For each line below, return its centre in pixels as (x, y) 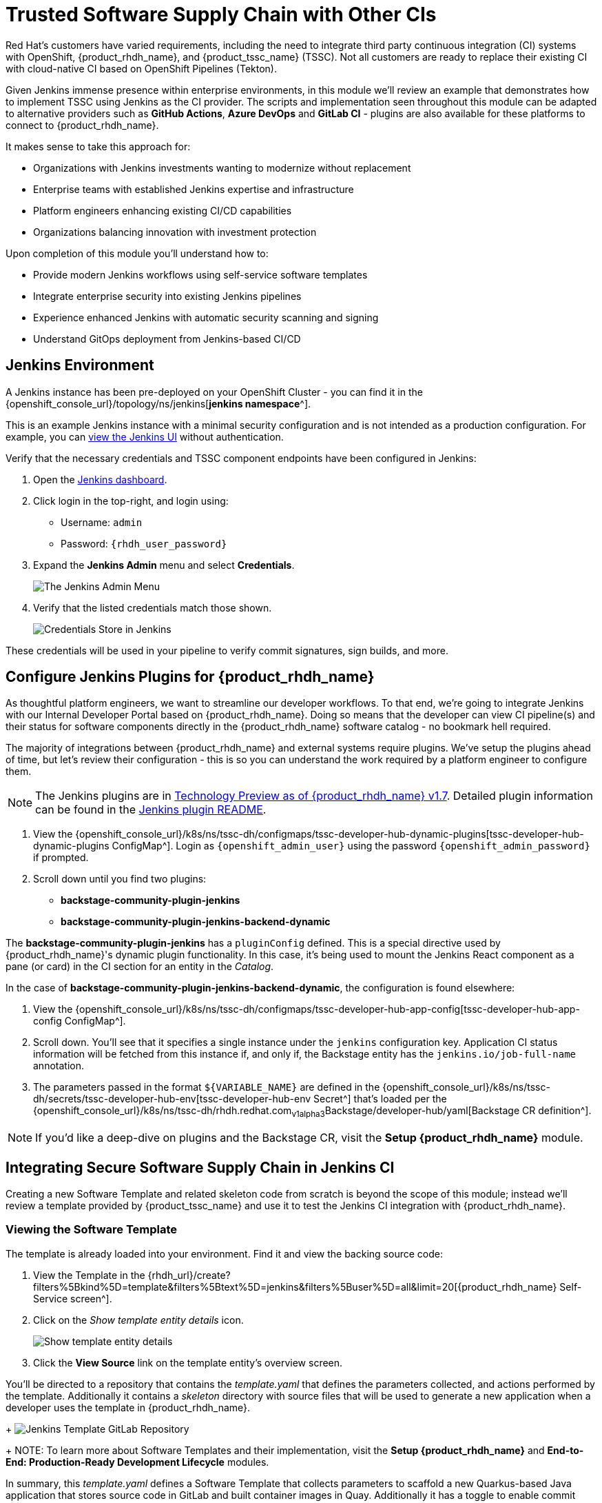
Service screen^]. (73, 1298)
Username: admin (102, 522)
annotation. (59, 1066)
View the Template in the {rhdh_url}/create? (132, 1275)
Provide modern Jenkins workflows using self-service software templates (200, 274)
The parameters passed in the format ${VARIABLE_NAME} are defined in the (207, 1087)
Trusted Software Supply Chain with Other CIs (221, 14)
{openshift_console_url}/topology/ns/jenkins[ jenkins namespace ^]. (158, 403)
